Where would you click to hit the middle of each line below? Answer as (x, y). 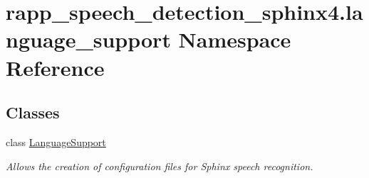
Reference (55, 67)
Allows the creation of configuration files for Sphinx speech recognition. (160, 166)
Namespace (235, 39)
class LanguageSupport (56, 141)
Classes (33, 112)
